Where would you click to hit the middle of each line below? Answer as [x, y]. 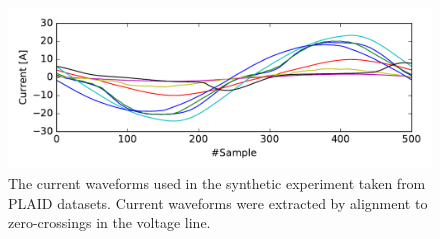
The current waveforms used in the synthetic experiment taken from [217, 183]
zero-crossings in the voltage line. [109, 222]
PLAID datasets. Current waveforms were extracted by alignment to [218, 202]
